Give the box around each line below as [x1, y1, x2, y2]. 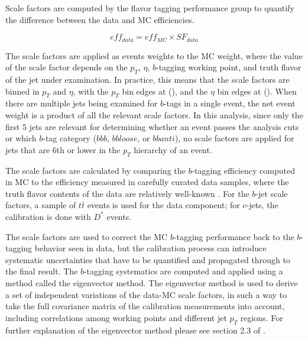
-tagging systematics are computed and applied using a [83, 265, 283, 277]
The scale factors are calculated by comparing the [5, 164, 186, 176]
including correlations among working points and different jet [5, 311, 227, 323]
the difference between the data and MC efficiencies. [5, 13, 194, 25]
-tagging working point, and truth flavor [156, 61, 301, 73]
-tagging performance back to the [173, 230, 294, 242]
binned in [5, 85, 40, 97]
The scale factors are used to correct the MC [5, 230, 168, 242]
